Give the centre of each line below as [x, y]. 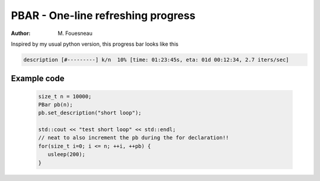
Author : [21, 33]
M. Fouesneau [75, 33]
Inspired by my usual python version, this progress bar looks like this [95, 44]
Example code [38, 79]
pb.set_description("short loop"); [90, 113]
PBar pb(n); [56, 104]
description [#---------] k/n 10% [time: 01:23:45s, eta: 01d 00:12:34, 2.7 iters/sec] [156, 60]
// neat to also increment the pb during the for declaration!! [134, 138]
